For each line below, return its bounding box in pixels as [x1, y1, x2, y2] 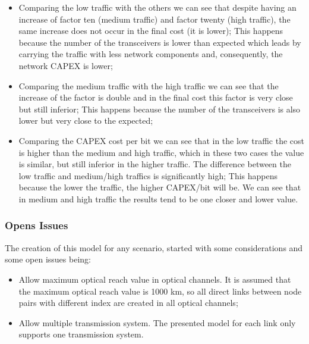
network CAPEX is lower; [18, 59, 113, 71]
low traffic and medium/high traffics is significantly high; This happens [18, 169, 278, 182]
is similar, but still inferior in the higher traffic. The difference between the [18, 158, 291, 170]
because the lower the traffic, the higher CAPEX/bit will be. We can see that [18, 181, 301, 193]
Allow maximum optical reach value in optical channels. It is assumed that [18, 273, 291, 285]
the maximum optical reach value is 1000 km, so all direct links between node [18, 284, 302, 297]
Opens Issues [5, 218, 68, 233]
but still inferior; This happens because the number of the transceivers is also [18, 102, 301, 115]
